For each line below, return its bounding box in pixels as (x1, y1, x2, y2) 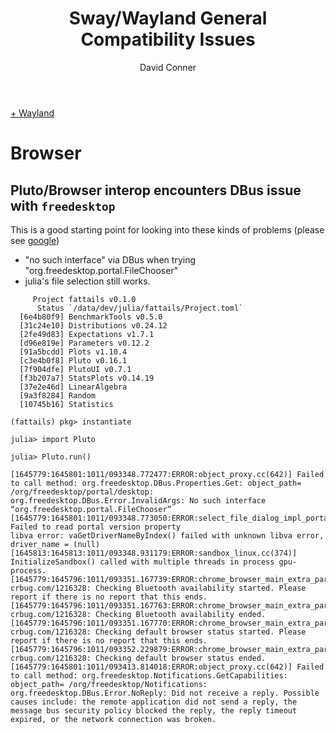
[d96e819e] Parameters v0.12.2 (19, 338, 150, 348)
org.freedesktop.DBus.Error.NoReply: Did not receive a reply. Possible (10, 688, 320, 698)
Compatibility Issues (80, 28, 256, 51)
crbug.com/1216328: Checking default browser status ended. (10, 653, 267, 663)
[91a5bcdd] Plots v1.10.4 (19, 347, 128, 357)
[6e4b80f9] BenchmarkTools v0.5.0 (19, 312, 163, 322)
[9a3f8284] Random (19, 390, 97, 401)
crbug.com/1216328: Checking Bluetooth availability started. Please (10, 583, 307, 593)
